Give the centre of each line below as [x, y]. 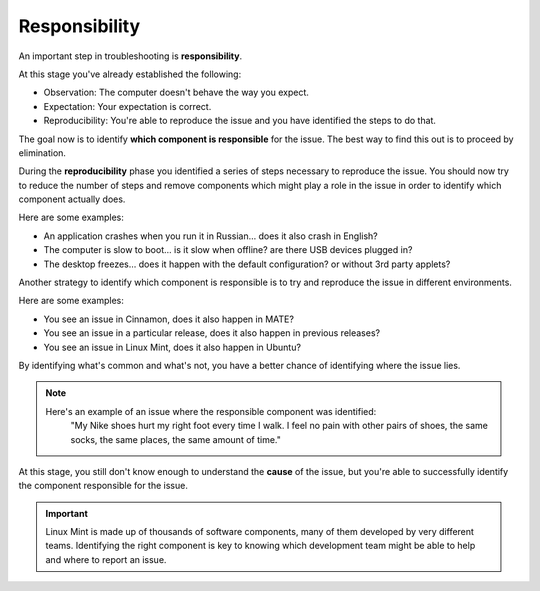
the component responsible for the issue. [103, 486]
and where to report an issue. [106, 559]
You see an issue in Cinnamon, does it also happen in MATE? [169, 319]
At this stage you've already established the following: [130, 74]
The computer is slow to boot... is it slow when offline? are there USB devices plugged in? [228, 250]
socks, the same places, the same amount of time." [176, 439]
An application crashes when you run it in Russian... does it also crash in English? [211, 236]
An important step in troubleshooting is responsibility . [130, 56]
